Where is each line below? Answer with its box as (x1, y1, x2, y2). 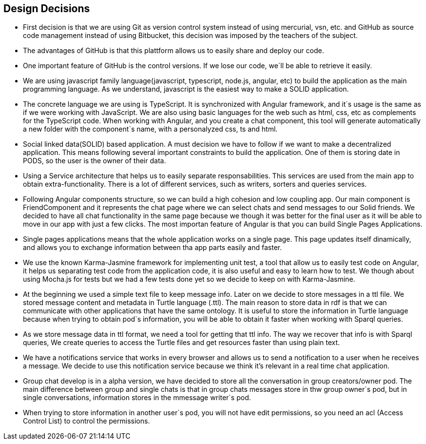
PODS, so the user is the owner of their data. (23, 156, 166, 165)
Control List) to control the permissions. (23, 417, 150, 425)
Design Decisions (3, 2, 90, 15)
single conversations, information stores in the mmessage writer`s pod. (23, 393, 251, 402)
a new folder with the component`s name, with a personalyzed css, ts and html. (23, 125, 278, 134)
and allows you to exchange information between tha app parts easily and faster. (23, 243, 282, 252)
